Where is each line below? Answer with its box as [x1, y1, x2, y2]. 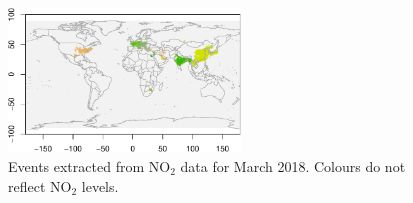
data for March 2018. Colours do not [180, 155, 406, 176]
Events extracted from [8, 155, 145, 176]
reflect [8, 175, 46, 196]
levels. [81, 175, 119, 196]
